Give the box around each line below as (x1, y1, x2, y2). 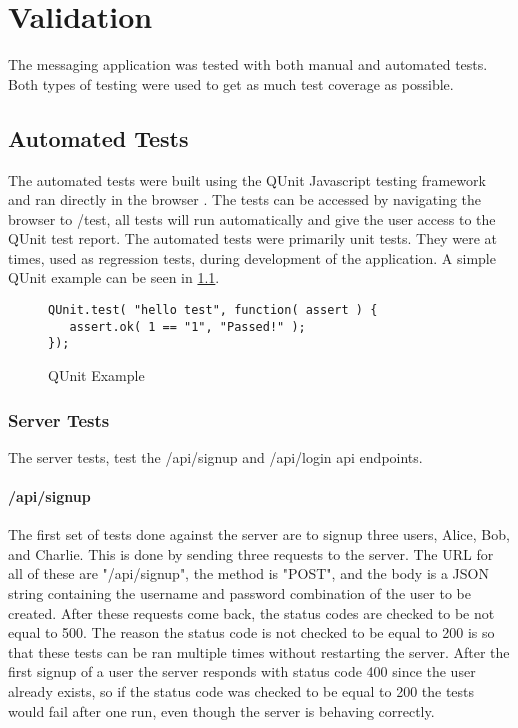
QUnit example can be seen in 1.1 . (8, 267, 220, 288)
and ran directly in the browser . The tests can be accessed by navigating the (8, 189, 482, 210)
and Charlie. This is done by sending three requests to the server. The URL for (8, 543, 494, 564)
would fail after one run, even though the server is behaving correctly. (8, 700, 435, 721)
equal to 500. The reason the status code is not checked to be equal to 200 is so (8, 622, 495, 643)
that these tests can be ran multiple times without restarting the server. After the (8, 641, 510, 662)
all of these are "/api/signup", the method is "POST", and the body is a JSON (8, 563, 489, 584)
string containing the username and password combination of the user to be (8, 583, 471, 604)
